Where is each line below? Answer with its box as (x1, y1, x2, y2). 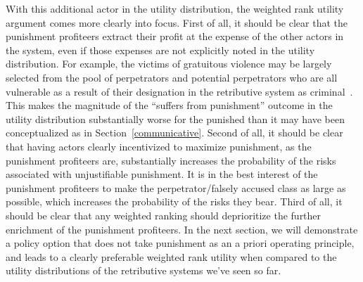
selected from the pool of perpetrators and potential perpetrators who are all (6, 70, 338, 84)
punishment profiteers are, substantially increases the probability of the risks (6, 153, 336, 167)
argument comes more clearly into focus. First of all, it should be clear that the (6, 15, 348, 30)
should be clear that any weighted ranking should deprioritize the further (6, 207, 321, 222)
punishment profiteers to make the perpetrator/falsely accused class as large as (6, 180, 346, 195)
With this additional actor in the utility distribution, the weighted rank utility (6, 1, 344, 15)
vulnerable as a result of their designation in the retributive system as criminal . (6, 84, 353, 98)
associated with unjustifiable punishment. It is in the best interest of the (6, 167, 318, 181)
